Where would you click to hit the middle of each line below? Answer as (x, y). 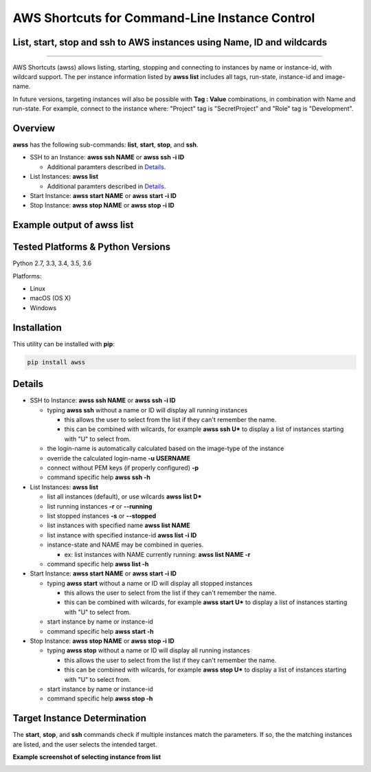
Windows (43, 308)
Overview (34, 128)
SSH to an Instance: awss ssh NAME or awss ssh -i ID (107, 157)
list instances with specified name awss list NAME (119, 525)
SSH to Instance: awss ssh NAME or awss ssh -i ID (103, 400)
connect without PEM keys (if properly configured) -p (123, 467)
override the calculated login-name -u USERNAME (119, 458)
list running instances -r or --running (100, 506)
